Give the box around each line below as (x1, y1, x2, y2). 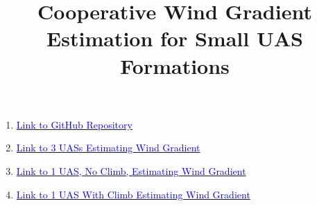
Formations (120, 51, 230, 79)
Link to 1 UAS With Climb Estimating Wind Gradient (16, 187, 250, 201)
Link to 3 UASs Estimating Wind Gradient (16, 140, 200, 155)
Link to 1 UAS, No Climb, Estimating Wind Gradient (16, 163, 246, 178)
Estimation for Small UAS (46, 24, 303, 53)
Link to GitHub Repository (16, 117, 132, 131)
